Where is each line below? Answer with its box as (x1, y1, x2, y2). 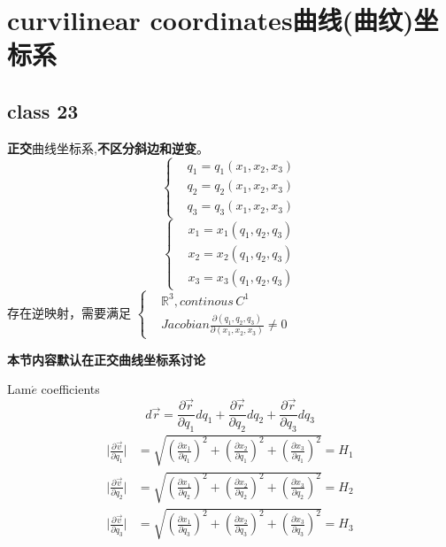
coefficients (41, 380, 100, 398)
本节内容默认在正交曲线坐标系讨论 (7, 350, 205, 368)
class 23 (7, 96, 79, 124)
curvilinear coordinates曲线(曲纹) (7, 2, 414, 38)
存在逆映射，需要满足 (7, 303, 131, 321)
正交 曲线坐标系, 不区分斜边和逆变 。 (7, 138, 209, 157)
